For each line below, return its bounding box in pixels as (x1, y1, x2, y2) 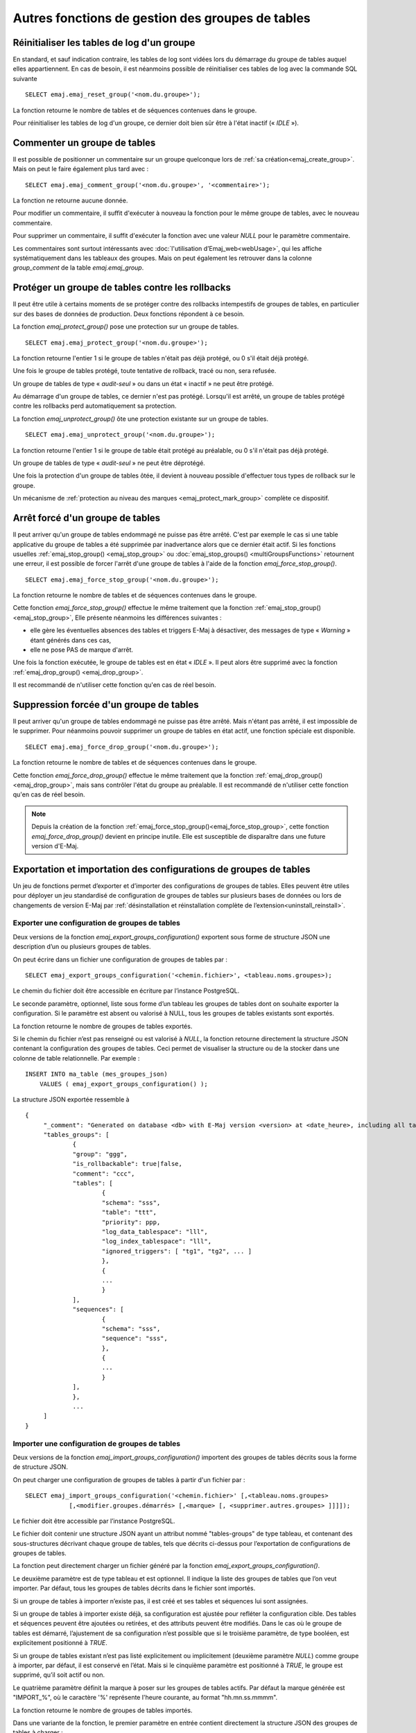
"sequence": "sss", (101, 1334, 168, 1343)
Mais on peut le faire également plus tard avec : (12, 165, 149, 173)
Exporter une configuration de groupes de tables (12, 918, 180, 928)
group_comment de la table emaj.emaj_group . (12, 263, 144, 272)
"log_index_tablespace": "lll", (101, 1237, 211, 1246)
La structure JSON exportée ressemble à (12, 1095, 130, 1104)
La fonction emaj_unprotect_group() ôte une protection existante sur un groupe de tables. (12, 415, 268, 423)
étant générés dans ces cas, (30, 636, 112, 644)
